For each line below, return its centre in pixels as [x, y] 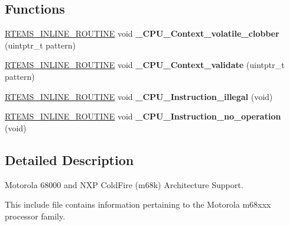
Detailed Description [69, 159]
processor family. [35, 216]
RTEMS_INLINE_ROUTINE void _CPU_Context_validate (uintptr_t [145, 65]
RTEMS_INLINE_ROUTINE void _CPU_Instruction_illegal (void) [139, 96]
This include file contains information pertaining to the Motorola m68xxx [138, 204]
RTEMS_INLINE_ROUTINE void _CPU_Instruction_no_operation [143, 116]
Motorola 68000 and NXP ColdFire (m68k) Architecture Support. [124, 184]
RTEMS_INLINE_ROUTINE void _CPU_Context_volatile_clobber [142, 33]
